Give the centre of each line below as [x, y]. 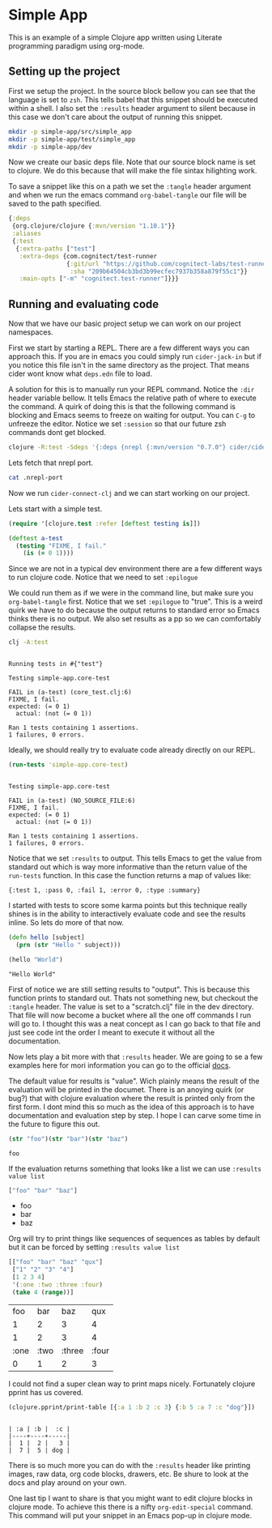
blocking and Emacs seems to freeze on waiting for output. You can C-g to [132, 416]
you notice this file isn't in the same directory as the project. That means [129, 365]
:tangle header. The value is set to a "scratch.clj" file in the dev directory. [131, 1006]
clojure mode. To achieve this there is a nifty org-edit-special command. [131, 1507]
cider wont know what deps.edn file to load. [80, 373]
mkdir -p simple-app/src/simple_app [70, 131]
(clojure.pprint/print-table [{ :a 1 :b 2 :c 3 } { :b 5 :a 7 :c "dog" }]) [132, 1407]
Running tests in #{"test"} [56, 664]
